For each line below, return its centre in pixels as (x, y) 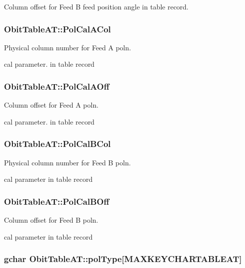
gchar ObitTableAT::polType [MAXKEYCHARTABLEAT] (123, 259)
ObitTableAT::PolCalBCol (57, 144)
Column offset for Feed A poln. (51, 105)
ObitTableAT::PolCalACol (58, 29)
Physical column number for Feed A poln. (68, 47)
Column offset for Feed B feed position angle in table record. (96, 6)
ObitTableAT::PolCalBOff (57, 201)
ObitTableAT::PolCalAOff (57, 86)
